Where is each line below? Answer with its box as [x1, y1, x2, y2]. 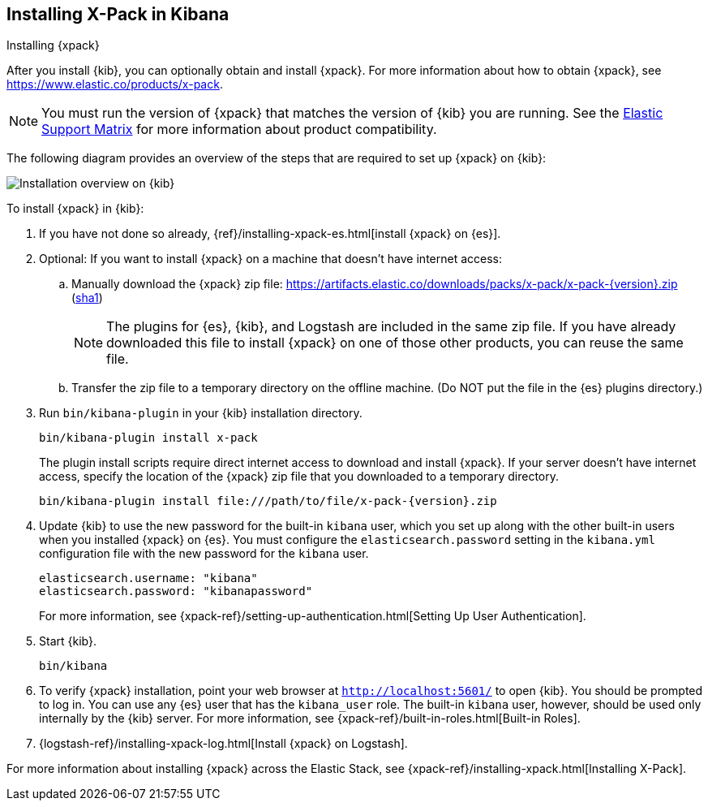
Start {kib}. [39, 634, 97, 649]
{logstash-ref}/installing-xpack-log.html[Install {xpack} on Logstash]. [39, 736, 408, 751]
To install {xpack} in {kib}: [6, 201, 144, 216]
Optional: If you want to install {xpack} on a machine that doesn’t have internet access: [39, 252, 503, 266]
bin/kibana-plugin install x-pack [39, 431, 258, 445]
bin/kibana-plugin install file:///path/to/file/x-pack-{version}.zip [39, 494, 497, 508]
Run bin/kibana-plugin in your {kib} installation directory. [39, 406, 363, 421]
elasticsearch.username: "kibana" [39, 572, 258, 585]
